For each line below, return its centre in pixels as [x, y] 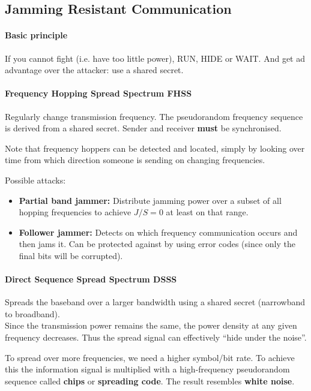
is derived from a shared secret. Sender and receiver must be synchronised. [143, 128]
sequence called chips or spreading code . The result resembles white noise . [150, 381]
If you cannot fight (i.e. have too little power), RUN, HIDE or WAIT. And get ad [155, 58]
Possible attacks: [35, 180]
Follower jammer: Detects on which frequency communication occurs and [158, 232]
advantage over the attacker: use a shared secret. [94, 70]
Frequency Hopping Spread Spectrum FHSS [98, 93]
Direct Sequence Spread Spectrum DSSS [91, 279]
